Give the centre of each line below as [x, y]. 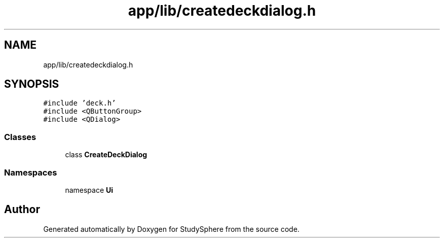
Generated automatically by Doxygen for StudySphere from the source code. [171, 229]
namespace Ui [89, 190]
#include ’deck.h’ [80, 103]
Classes [20, 137]
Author [22, 210]
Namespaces [31, 172]
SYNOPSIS [32, 84]
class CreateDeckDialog [106, 155]
